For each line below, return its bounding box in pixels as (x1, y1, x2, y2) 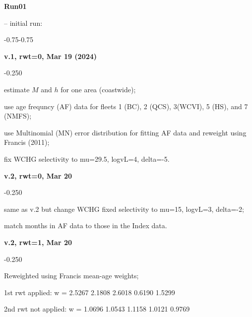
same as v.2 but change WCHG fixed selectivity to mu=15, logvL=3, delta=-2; (4, 203, 244, 214)
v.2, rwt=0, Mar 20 (4, 170, 72, 181)
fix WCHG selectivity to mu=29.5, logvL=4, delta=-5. (4, 153, 170, 164)
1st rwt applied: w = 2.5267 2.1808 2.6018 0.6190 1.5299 (4, 287, 175, 297)
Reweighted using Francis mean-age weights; (4, 270, 139, 281)
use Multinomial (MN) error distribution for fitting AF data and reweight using (4, 127, 247, 137)
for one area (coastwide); (61, 84, 136, 94)
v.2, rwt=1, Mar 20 (4, 237, 72, 247)
